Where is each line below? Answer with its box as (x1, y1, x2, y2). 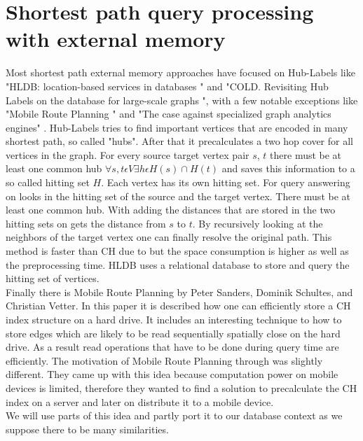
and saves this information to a (221, 161, 355, 176)
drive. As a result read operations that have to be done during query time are (6, 339, 339, 354)
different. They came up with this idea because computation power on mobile (6, 367, 338, 381)
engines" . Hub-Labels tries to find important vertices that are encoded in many (6, 120, 348, 134)
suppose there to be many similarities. (6, 421, 169, 436)
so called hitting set (6, 175, 90, 190)
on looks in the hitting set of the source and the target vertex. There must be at (6, 188, 350, 203)
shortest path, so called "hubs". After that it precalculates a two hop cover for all (6, 134, 353, 148)
